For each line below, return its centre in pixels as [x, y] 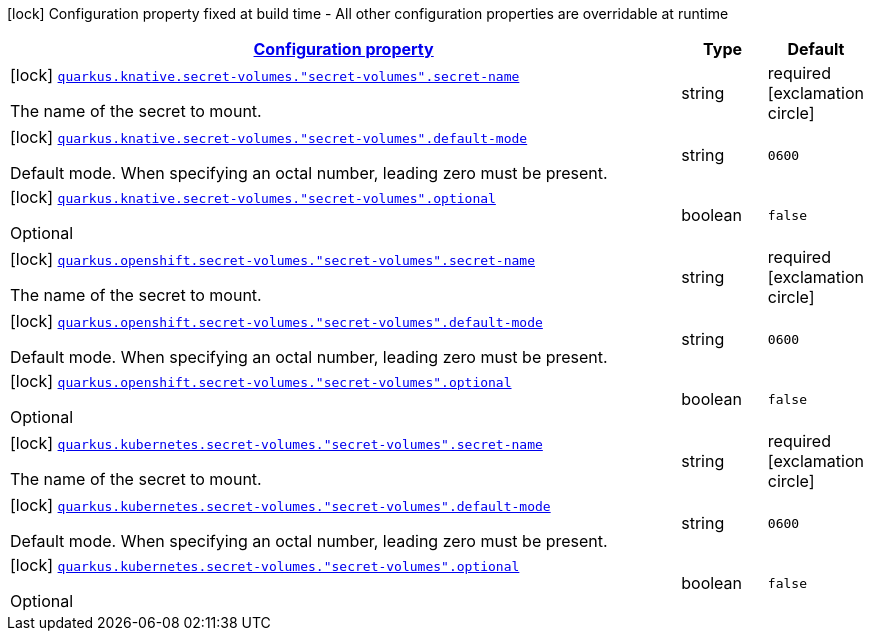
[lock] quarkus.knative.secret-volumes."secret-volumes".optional [253, 197]
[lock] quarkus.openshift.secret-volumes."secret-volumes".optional [261, 381]
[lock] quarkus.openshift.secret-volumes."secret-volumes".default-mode [276, 321]
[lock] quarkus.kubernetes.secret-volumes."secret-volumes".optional [265, 565]
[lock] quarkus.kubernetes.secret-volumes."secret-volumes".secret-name [276, 443]
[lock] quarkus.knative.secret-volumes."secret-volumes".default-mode [269, 137]
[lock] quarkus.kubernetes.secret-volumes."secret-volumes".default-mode [280, 505]
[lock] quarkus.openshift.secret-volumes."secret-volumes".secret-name [272, 259]
